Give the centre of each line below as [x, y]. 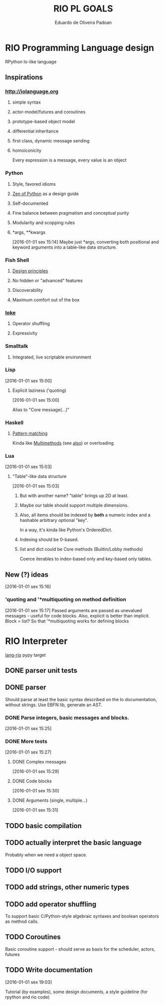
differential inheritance [35, 131]
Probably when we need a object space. [46, 855]
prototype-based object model [44, 122]
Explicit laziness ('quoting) [39, 390]
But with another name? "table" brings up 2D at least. [74, 496]
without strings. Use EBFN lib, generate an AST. [54, 705]
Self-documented [30, 203]
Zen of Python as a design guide [46, 193]
